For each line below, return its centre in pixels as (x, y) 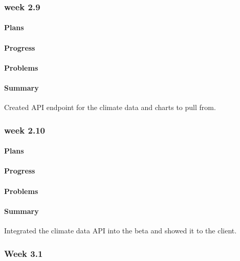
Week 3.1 (24, 253)
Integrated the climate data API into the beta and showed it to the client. (121, 230)
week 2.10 (25, 130)
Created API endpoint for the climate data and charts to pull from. (110, 107)
